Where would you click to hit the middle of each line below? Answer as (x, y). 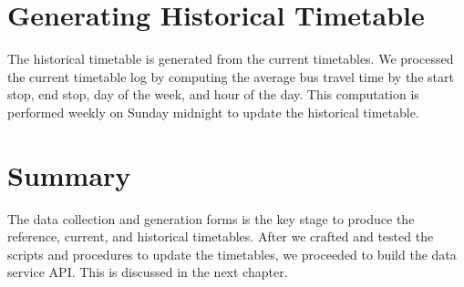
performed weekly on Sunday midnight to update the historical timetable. (213, 112)
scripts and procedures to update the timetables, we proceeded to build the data (232, 254)
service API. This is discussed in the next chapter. (148, 272)
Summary (69, 174)
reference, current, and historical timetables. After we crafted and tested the (221, 236)
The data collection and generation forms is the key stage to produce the (211, 218)
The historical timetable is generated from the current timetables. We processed (231, 59)
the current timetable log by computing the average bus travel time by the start (231, 76)
